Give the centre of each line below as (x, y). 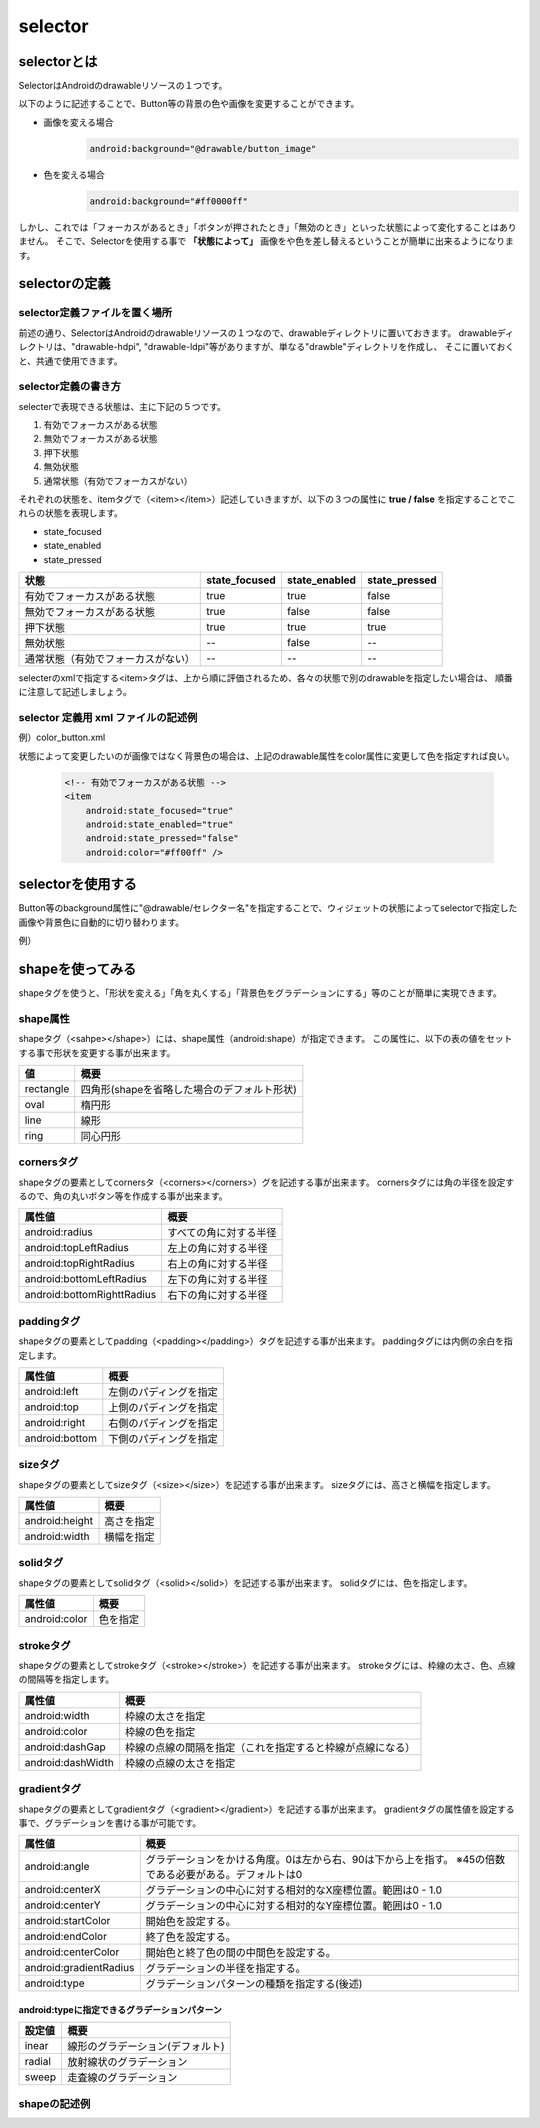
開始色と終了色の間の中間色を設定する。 (241, 1953)
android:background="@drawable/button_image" (203, 148)
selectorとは (58, 61)
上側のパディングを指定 (163, 1407)
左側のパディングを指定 (163, 1392)
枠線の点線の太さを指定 (180, 1763)
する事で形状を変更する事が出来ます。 (97, 1052)
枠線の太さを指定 (165, 1716)
